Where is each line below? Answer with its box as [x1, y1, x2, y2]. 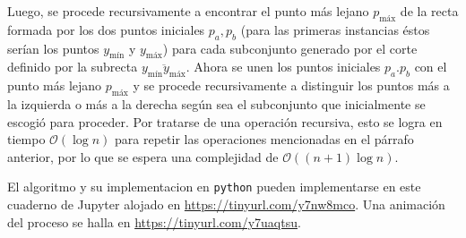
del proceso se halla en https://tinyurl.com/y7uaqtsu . [7, 212, 301, 231]
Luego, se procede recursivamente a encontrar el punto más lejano [7, 2, 369, 20]
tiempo [7, 130, 46, 149]
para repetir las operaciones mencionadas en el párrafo [115, 130, 414, 149]
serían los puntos [7, 38, 99, 57]
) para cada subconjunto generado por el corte [162, 38, 418, 57]
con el [414, 57, 447, 76]
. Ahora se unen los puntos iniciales [186, 57, 381, 76]
